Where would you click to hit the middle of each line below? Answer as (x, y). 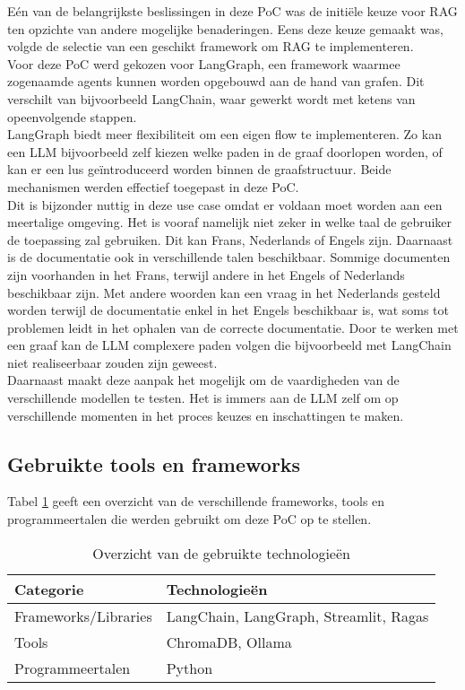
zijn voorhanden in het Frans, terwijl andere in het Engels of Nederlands (206, 274)
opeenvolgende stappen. (72, 116)
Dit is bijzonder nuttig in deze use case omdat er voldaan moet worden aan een (225, 204)
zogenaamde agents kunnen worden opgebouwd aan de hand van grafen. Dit (216, 81)
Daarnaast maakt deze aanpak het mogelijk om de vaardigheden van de (203, 380)
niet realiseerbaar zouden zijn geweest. (112, 362)
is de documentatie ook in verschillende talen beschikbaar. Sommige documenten (229, 257)
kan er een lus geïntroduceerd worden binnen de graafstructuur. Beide (199, 169)
